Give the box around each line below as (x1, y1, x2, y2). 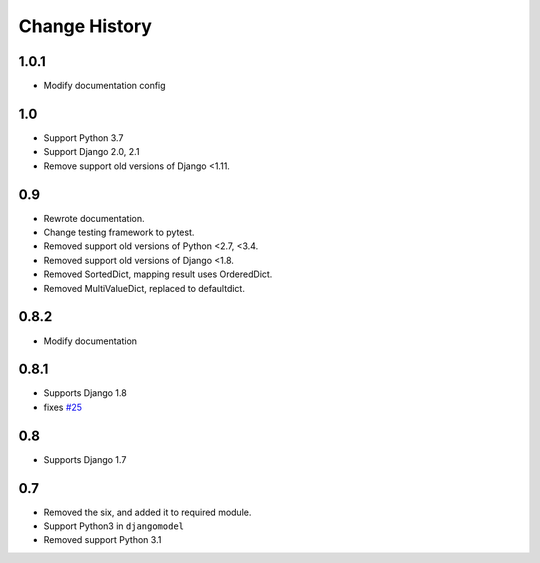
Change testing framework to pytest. (43, 226, 195, 239)
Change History (18, 15, 152, 37)
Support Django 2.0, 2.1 (43, 146, 140, 158)
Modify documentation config (43, 80, 166, 92)
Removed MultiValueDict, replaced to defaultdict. (43, 282, 245, 294)
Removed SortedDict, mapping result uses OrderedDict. (43, 268, 273, 280)
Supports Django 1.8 (43, 387, 127, 399)
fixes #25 (43, 401, 83, 413)
